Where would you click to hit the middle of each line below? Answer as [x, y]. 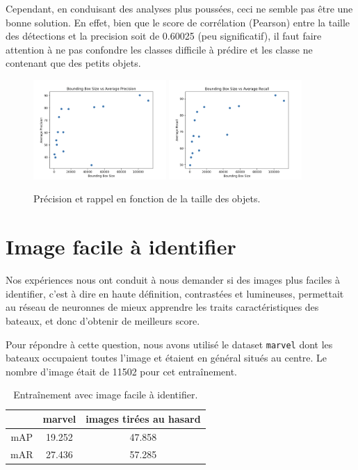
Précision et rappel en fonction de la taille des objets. [147, 198]
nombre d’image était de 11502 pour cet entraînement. [121, 371]
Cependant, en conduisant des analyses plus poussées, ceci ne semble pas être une [179, 8]
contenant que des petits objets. [73, 63]
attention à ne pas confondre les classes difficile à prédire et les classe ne [159, 49]
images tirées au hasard [143, 419]
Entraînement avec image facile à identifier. [106, 395]
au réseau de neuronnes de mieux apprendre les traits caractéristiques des [162, 307]
